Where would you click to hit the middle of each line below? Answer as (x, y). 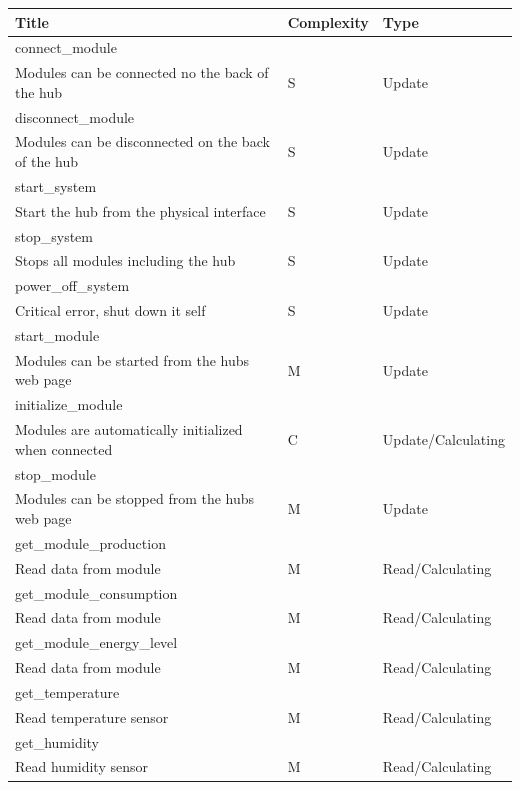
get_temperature (67, 691)
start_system (56, 185)
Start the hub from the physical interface (140, 210)
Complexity (328, 21)
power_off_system (72, 285)
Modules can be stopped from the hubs (135, 498)
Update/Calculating (443, 438)
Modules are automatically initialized (129, 429)
